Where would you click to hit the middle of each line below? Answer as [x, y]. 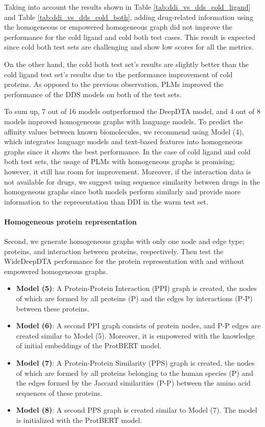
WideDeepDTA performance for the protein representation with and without [124, 261]
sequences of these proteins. [59, 392]
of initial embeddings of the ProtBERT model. [89, 345]
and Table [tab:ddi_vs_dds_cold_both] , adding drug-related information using [129, 17]
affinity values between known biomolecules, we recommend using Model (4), [124, 131]
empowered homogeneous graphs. [56, 271]
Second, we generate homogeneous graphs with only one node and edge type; [124, 241]
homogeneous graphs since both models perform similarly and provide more [123, 192]
